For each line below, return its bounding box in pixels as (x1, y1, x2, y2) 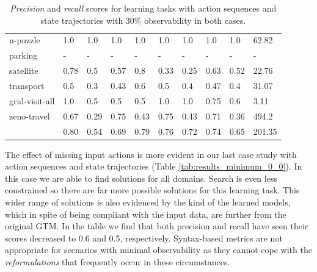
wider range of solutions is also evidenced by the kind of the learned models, (5, 195, 291, 208)
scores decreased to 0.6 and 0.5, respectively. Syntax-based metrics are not (5, 231, 283, 244)
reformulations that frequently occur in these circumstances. (5, 255, 230, 268)
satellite (9, 64, 38, 77)
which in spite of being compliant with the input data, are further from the (5, 207, 286, 220)
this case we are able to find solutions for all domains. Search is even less (5, 171, 277, 184)
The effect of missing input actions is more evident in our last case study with (5, 148, 297, 160)
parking (9, 49, 38, 62)
